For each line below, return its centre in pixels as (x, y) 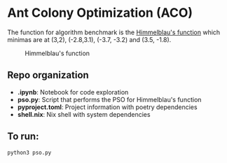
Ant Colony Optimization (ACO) (100, 13)
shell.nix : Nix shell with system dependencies (84, 114)
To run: (23, 137)
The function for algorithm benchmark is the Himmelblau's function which (114, 32)
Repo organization (48, 75)
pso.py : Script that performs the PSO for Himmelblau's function (109, 99)
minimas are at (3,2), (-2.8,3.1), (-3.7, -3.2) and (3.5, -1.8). (89, 39)
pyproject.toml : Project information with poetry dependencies (107, 107)
